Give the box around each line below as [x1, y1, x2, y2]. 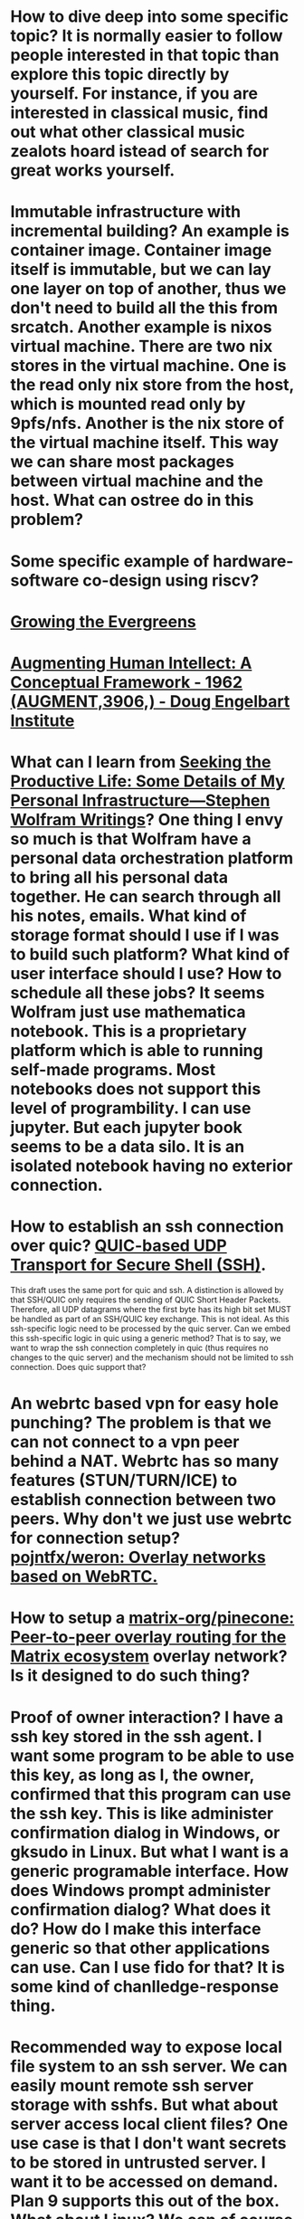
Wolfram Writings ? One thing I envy [10, 810, 284, 830]
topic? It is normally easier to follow [10, 25, 283, 46]
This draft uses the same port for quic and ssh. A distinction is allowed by [10, 1285, 284, 1296]
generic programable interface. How [10, 1861, 289, 1881]
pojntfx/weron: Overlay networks [10, 1548, 266, 1567]
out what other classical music [10, 122, 245, 142]
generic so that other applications [10, 1938, 271, 1958]
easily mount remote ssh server [10, 2075, 254, 2096]
